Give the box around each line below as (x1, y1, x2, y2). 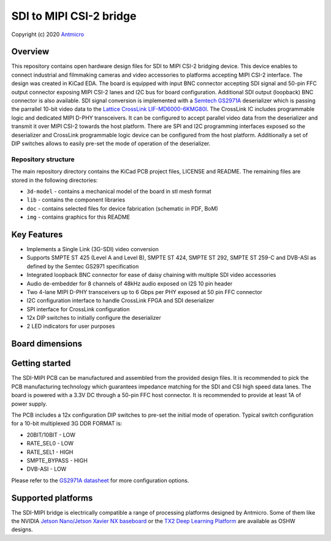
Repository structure (11, 155, 75, 164)
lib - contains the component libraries (26, 196, 126, 203)
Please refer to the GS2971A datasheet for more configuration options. (11, 477, 189, 484)
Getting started (11, 358, 71, 369)
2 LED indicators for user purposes (26, 322, 115, 330)
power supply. (11, 400, 47, 407)
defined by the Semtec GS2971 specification (26, 262, 139, 270)
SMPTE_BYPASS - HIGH (26, 456, 88, 464)
